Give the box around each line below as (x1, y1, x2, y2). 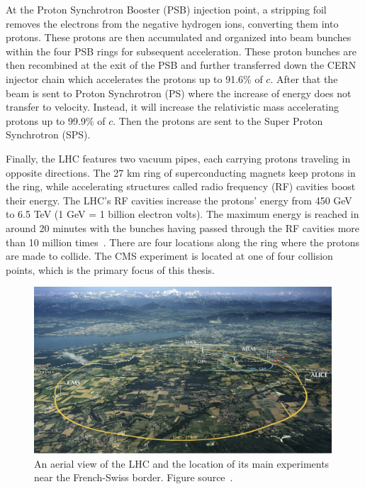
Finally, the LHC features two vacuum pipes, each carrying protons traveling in (6, 150, 351, 165)
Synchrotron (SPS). (6, 127, 91, 142)
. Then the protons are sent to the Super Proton (113, 113, 323, 128)
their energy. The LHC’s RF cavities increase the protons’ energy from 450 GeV (6, 192, 352, 207)
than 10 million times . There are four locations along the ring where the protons (6, 234, 360, 249)
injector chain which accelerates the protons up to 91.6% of (6, 71, 263, 86)
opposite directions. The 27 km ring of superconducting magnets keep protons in (6, 165, 356, 180)
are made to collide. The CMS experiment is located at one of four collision (6, 248, 333, 263)
